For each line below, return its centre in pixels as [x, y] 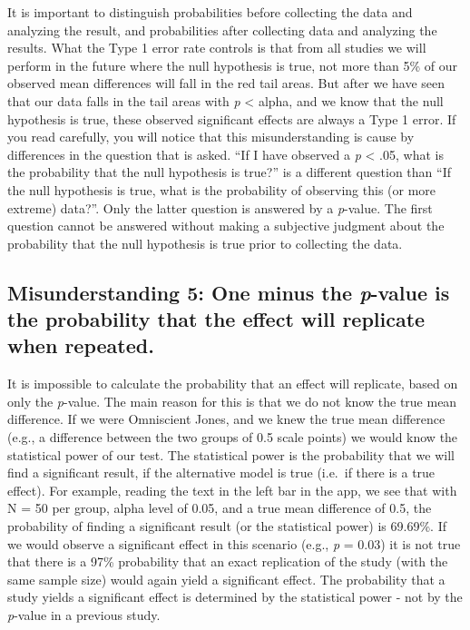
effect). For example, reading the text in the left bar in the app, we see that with [232, 490]
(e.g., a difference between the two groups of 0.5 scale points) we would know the [233, 437]
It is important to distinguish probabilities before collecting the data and [210, 12]
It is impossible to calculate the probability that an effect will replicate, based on [233, 384]
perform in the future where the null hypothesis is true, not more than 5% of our [232, 65]
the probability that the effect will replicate [216, 319]
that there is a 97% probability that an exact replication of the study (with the [228, 561]
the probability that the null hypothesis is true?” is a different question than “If [229, 172]
